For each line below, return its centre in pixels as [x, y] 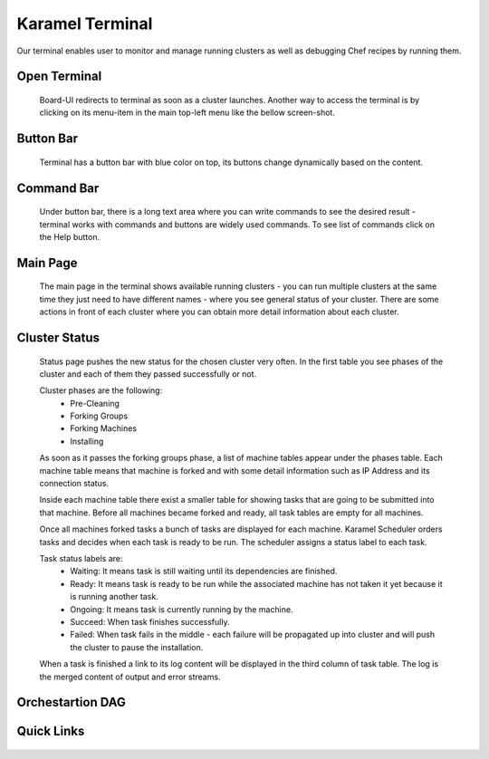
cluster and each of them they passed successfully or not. [148, 374]
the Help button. [69, 236]
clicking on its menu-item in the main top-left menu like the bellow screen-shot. [187, 112]
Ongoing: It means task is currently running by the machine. [182, 609]
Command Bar [58, 188]
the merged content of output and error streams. [130, 677]
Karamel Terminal [85, 24]
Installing [87, 441]
